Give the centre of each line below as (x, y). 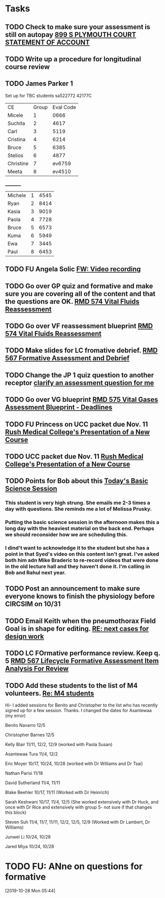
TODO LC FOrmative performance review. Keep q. (83, 653)
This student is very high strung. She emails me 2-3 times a (78, 503)
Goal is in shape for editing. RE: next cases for (77, 629)
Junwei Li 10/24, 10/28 (28, 837)
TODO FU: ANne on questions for (74, 867)
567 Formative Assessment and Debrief (67, 358)
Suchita (16, 123)
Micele (15, 115)
